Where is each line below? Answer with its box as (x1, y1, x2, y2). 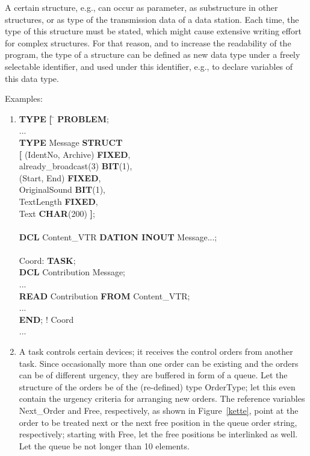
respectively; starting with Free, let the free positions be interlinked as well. (19, 428, 298, 440)
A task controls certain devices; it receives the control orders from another (19, 345, 293, 358)
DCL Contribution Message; (19, 266, 126, 278)
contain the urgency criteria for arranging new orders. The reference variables (19, 392, 305, 405)
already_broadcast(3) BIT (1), (19, 160, 132, 172)
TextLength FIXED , (19, 195, 98, 207)
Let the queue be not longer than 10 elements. (19, 439, 190, 452)
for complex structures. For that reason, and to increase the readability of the (5, 36, 291, 49)
